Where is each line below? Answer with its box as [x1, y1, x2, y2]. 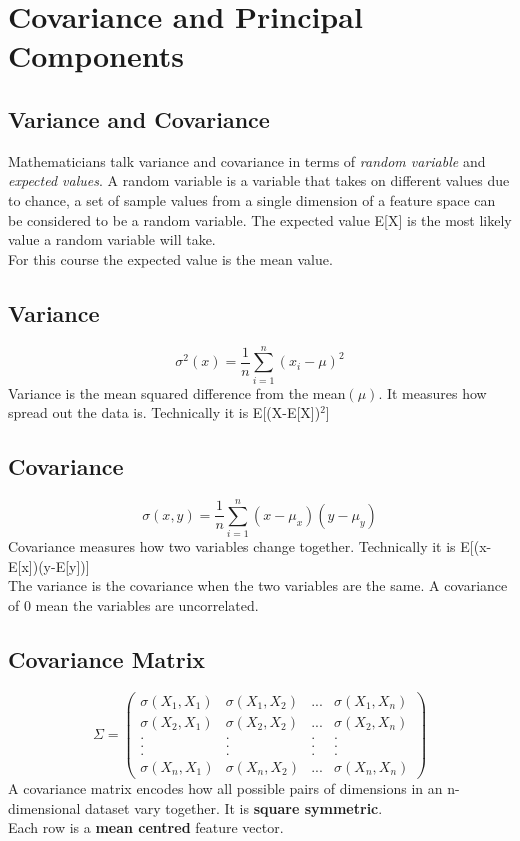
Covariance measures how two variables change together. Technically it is [8, 536, 456, 557]
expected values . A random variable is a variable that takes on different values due [8, 170, 510, 191]
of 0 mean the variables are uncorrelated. [8, 594, 259, 615]
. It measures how [378, 382, 487, 403]
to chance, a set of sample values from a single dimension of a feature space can [8, 189, 496, 210]
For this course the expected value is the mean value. [8, 248, 333, 269]
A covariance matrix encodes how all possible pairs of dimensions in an [8, 778, 443, 798]
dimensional [8, 797, 81, 818]
